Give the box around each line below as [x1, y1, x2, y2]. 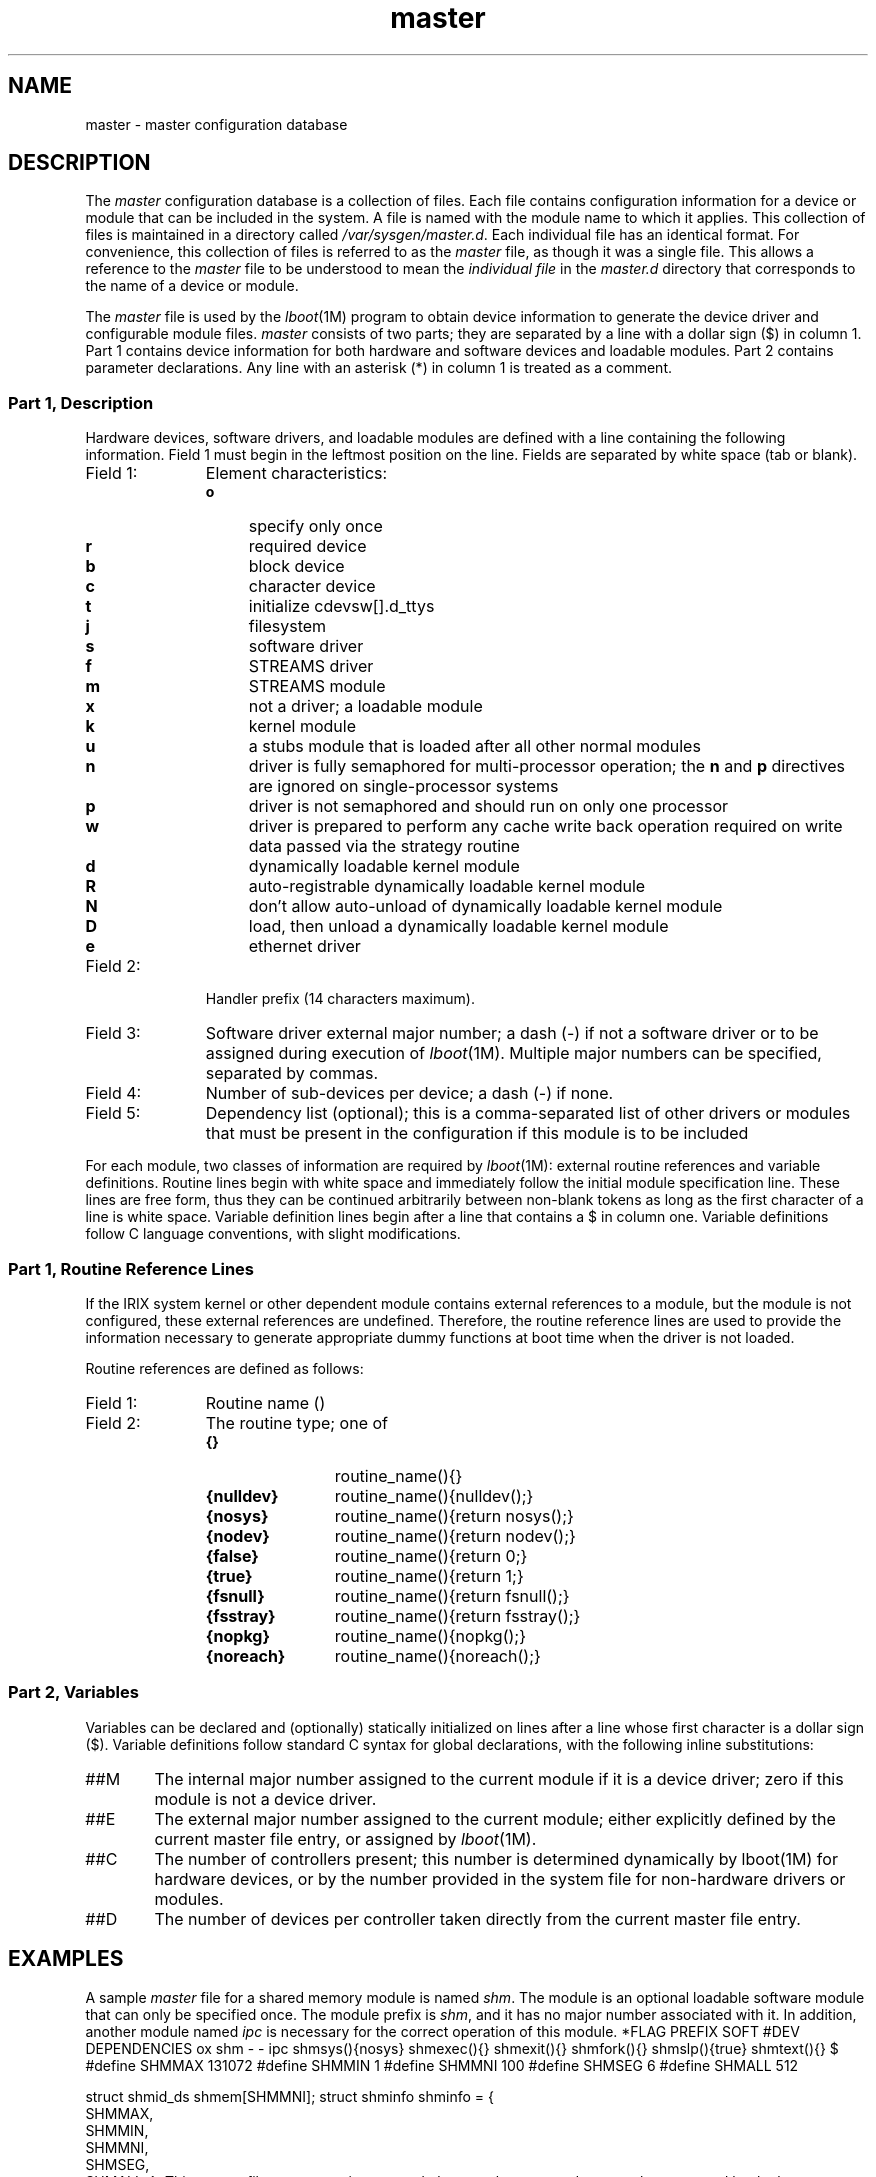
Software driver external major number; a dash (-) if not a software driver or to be [205, 1023, 819, 1044]
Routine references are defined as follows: [85, 1359, 364, 1377]
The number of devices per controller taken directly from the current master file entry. [154, 1908, 801, 1929]
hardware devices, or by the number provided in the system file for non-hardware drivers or [154, 1868, 846, 1889]
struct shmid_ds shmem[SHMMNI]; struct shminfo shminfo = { [85, 2087, 494, 2105]
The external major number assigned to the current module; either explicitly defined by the [154, 1808, 836, 1829]
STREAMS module [248, 676, 386, 697]
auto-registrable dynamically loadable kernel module [248, 876, 646, 897]
